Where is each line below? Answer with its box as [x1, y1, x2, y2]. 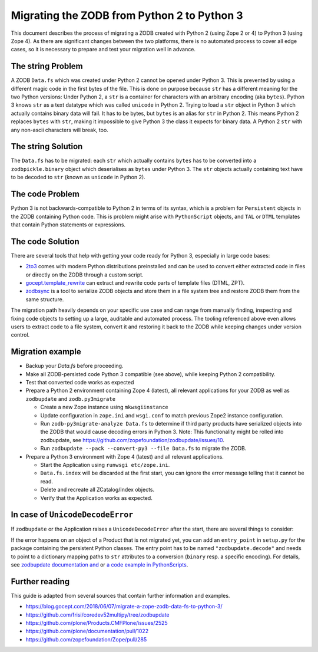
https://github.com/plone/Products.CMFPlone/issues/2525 [25, 620, 168, 627]
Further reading [11, 577, 70, 587]
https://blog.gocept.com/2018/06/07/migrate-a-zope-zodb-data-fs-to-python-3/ [25, 603, 223, 610]
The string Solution [11, 141, 83, 152]
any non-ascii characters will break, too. [11, 126, 108, 133]
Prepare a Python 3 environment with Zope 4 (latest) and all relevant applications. [25, 453, 224, 460]
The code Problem [11, 189, 79, 199]
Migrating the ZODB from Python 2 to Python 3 [11, 9, 244, 22]
